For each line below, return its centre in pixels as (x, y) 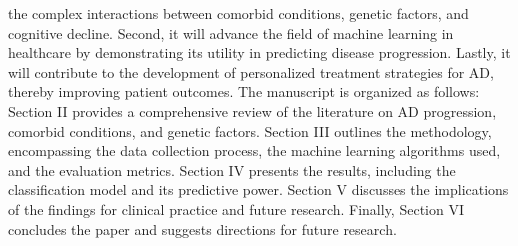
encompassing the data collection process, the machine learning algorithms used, (254, 150)
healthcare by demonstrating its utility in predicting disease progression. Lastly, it (259, 52)
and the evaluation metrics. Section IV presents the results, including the (232, 169)
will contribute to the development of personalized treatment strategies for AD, (251, 71)
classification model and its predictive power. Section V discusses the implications (258, 189)
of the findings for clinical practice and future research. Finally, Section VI (236, 208)
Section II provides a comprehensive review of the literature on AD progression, (252, 110)
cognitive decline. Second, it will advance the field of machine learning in (231, 32)
